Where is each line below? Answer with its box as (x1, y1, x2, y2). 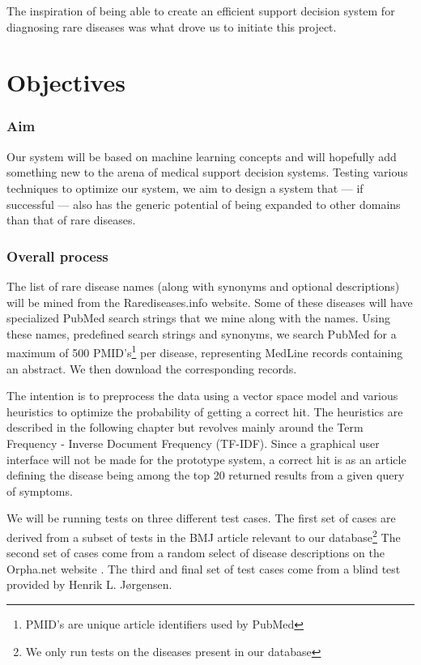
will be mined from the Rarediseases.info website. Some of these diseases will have (6, 293, 413, 310)
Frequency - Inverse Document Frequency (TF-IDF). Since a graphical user (6, 434, 380, 451)
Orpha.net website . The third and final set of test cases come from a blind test (6, 560, 401, 577)
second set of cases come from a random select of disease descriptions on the (6, 544, 385, 561)
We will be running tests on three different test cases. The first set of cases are (6, 509, 396, 526)
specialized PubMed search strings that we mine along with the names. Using (6, 309, 390, 326)
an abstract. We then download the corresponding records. (6, 360, 297, 377)
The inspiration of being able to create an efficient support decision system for (6, 2, 395, 19)
